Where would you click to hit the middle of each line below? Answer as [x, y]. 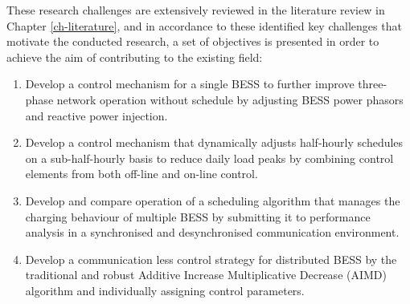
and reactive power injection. [96, 115]
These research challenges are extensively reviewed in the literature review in [196, 10]
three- [373, 84]
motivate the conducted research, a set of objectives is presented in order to [193, 41]
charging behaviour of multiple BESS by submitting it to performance [198, 216]
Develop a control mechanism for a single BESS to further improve [190, 84]
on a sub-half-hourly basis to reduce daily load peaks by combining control [209, 158]
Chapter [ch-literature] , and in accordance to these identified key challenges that [204, 25]
